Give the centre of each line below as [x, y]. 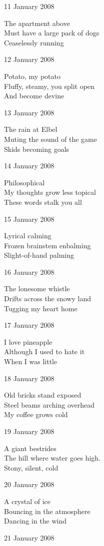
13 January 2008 [29, 112]
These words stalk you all [43, 202]
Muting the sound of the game [50, 139]
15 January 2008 [29, 219]
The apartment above [37, 23]
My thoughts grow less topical [50, 192]
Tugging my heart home [41, 308]
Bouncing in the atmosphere [47, 511]
